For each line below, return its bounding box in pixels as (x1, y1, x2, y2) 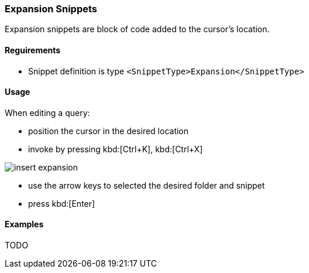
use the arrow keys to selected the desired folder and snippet (28, 180, 265, 190)
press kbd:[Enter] (28, 198, 95, 209)
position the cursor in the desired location (28, 125, 189, 136)
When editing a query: (5, 107, 90, 118)
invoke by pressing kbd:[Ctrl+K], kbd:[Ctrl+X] (28, 144, 203, 154)
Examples (5, 219, 44, 230)
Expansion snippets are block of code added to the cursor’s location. (5, 24, 270, 35)
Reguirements (5, 45, 61, 55)
